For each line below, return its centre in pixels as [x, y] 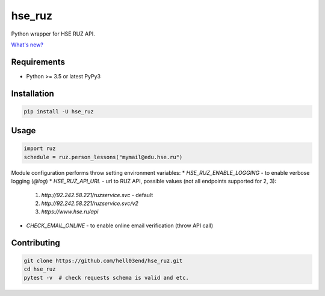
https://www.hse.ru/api [70, 212]
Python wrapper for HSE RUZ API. [53, 34]
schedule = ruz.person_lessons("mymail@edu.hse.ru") [103, 157]
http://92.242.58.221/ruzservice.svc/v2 [90, 203]
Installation [32, 93]
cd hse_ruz [40, 269]
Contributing [36, 243]
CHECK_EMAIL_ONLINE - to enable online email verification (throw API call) [120, 225]
